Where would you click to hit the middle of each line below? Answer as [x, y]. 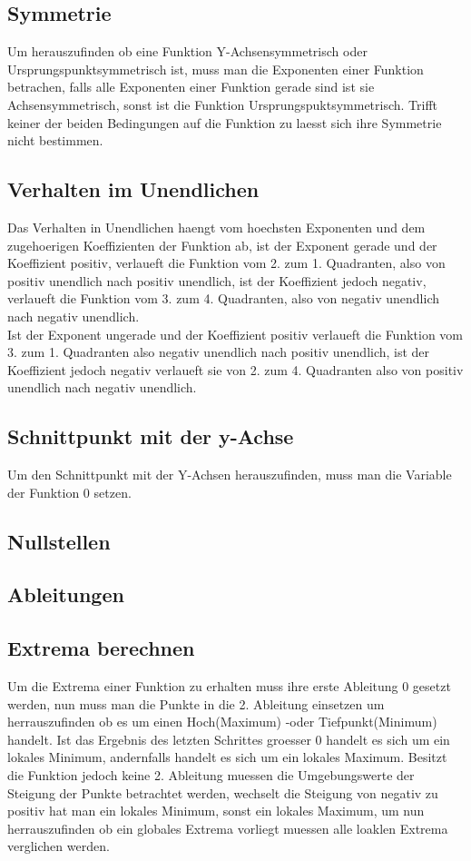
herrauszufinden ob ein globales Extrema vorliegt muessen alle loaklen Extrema [228, 828]
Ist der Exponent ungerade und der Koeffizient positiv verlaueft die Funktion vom [235, 334]
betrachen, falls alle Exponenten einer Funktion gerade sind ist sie [191, 87]
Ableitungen [66, 594]
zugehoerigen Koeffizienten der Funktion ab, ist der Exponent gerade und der [222, 245]
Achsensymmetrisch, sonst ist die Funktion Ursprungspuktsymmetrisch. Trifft [223, 104]
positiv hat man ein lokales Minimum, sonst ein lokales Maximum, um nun [216, 811]
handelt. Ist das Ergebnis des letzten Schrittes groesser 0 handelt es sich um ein [229, 739]
